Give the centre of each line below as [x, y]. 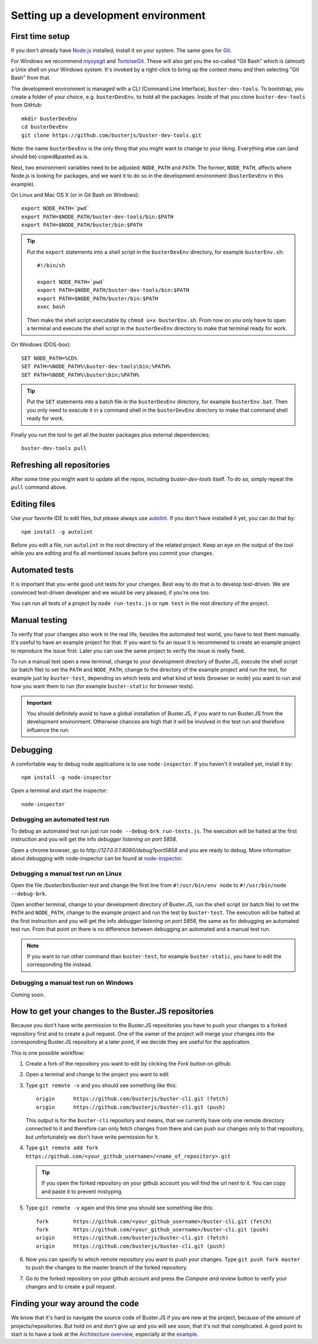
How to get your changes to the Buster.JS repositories [112, 1011]
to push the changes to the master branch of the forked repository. [107, 1267]
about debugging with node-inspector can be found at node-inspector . [97, 859]
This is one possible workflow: [48, 1053]
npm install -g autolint [57, 532]
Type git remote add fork [62, 1148]
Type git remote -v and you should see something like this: [101, 1085]
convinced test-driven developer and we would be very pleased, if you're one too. [110, 592]
